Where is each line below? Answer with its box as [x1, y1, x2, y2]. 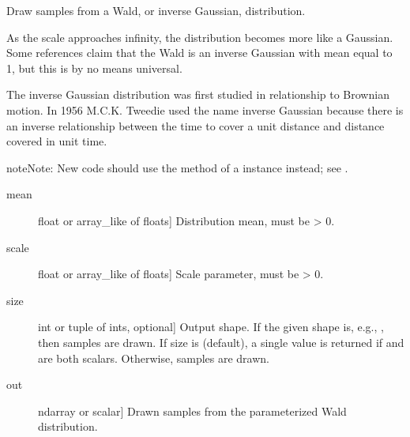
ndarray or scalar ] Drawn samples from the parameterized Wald [38, 402, 347, 419]
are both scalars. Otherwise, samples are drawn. [38, 349, 270, 366]
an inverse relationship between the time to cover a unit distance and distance [6, 117, 385, 134]
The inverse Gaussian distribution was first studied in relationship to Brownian [6, 86, 389, 103]
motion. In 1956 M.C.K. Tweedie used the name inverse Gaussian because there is [6, 101, 404, 118]
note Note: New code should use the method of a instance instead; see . [6, 159, 348, 175]
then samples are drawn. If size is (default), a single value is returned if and [38, 333, 404, 350]
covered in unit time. [6, 133, 107, 149]
